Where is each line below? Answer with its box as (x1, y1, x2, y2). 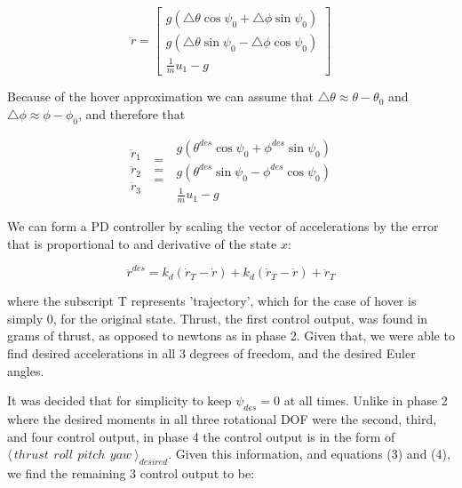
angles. (7, 361, 44, 380)
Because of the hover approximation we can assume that (7, 87, 315, 106)
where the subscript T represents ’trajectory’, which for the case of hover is (7, 292, 417, 310)
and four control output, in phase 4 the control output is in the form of (7, 427, 395, 445)
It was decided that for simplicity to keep (7, 391, 232, 410)
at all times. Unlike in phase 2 (283, 391, 448, 410)
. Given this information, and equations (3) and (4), (168, 444, 450, 463)
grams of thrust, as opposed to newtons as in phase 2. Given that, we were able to (7, 326, 455, 345)
